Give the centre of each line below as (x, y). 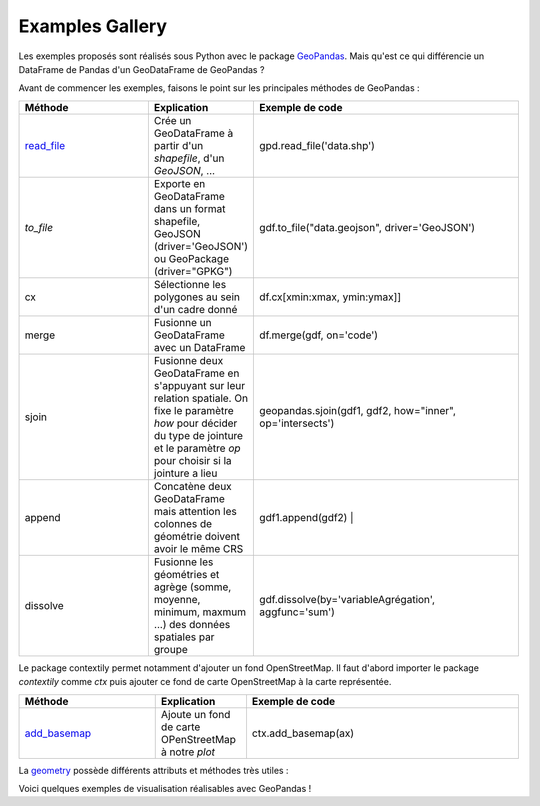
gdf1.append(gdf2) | (306, 517)
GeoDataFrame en (196, 373)
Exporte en (179, 183)
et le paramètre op (197, 448)
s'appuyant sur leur (199, 385)
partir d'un (178, 145)
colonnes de (183, 523)
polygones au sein (196, 297)
